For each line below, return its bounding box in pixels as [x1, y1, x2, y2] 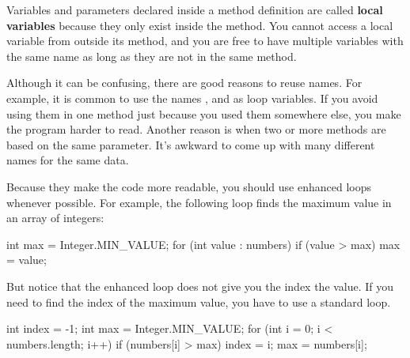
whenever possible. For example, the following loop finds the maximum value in [6, 194, 392, 210]
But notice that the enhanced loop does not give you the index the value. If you [6, 277, 394, 294]
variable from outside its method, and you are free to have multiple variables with [6, 32, 404, 49]
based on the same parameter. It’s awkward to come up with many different [6, 136, 375, 153]
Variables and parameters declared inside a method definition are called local [6, 2, 383, 17]
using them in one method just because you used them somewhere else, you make [6, 105, 401, 122]
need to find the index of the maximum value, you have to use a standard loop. [6, 293, 391, 310]
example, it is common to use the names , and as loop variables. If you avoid [6, 89, 378, 106]
